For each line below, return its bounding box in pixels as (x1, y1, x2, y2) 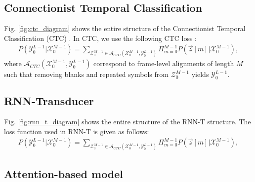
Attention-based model (4, 166, 124, 181)
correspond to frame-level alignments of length (93, 58, 234, 69)
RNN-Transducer (4, 93, 94, 109)
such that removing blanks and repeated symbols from (4, 69, 169, 79)
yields (191, 69, 209, 79)
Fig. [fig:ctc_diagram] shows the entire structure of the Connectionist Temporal (4, 23, 246, 34)
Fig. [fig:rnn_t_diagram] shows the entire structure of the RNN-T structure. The (4, 116, 251, 127)
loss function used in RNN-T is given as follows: (4, 126, 149, 136)
